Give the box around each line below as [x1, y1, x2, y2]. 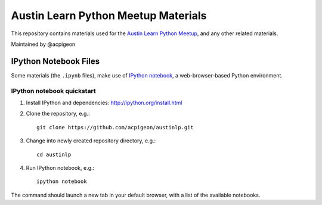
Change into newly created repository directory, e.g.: [26, 137, 156, 144]
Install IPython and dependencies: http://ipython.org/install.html [26, 99, 182, 106]
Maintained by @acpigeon [11, 41, 76, 48]
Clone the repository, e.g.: [26, 110, 90, 117]
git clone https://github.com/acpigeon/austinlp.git [36, 124, 194, 131]
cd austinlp [36, 151, 72, 158]
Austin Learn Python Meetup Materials [11, 9, 207, 22]
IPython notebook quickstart [11, 86, 96, 95]
